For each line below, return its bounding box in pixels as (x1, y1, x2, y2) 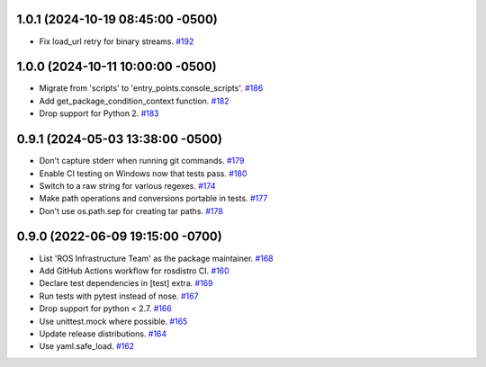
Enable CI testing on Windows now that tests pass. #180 (39, 167, 247, 179)
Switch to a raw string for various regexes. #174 (39, 180, 216, 191)
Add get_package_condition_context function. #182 (39, 95, 229, 106)
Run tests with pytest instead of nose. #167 (39, 291, 199, 301)
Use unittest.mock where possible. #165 (39, 316, 188, 327)
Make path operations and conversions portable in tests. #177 (39, 193, 268, 204)
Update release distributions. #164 (39, 328, 167, 339)
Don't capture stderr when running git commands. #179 (39, 156, 245, 166)
